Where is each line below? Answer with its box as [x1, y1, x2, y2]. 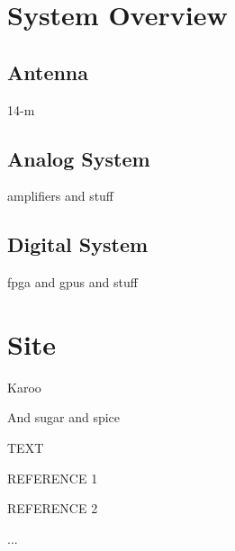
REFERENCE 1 [7, 468, 98, 487]
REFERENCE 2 [7, 499, 98, 518]
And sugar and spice [7, 408, 121, 427]
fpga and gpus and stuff [7, 273, 138, 292]
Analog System [7, 144, 150, 172]
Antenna [7, 58, 89, 86]
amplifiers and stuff [7, 186, 114, 205]
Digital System [7, 230, 149, 258]
